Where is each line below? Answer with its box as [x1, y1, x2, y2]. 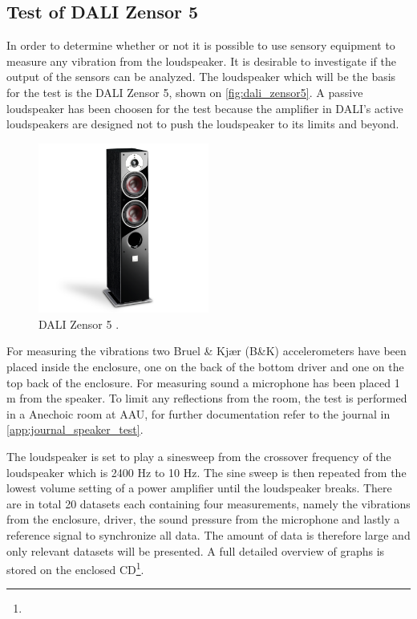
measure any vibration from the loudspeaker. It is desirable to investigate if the [6, 52, 396, 69]
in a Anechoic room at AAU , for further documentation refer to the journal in [6, 405, 391, 422]
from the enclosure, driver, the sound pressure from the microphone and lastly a [6, 511, 400, 528]
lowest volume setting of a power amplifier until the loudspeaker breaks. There [6, 479, 392, 496]
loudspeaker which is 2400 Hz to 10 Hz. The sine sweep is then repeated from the [6, 463, 407, 480]
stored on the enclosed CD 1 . [6, 559, 144, 577]
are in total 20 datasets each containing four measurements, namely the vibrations [6, 495, 411, 512]
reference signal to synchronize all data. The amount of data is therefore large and [6, 526, 411, 543]
